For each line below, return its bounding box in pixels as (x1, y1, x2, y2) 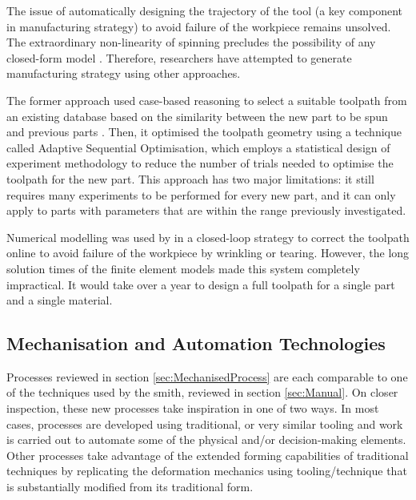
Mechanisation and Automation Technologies (6, 331, 386, 356)
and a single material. (6, 292, 113, 308)
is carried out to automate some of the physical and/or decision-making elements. (6, 431, 406, 448)
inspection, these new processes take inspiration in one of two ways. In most (6, 400, 379, 417)
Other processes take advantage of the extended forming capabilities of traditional (6, 446, 409, 463)
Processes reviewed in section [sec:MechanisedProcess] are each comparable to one (6, 368, 408, 385)
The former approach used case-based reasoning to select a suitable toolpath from (6, 91, 407, 108)
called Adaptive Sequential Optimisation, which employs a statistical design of (6, 139, 390, 155)
